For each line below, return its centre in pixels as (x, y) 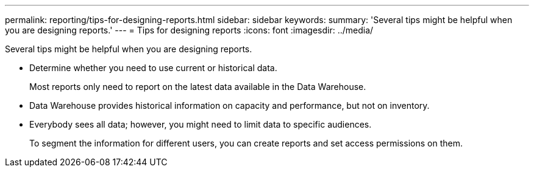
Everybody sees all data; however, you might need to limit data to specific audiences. (201, 124)
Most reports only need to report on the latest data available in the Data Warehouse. (198, 87)
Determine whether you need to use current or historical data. (153, 68)
